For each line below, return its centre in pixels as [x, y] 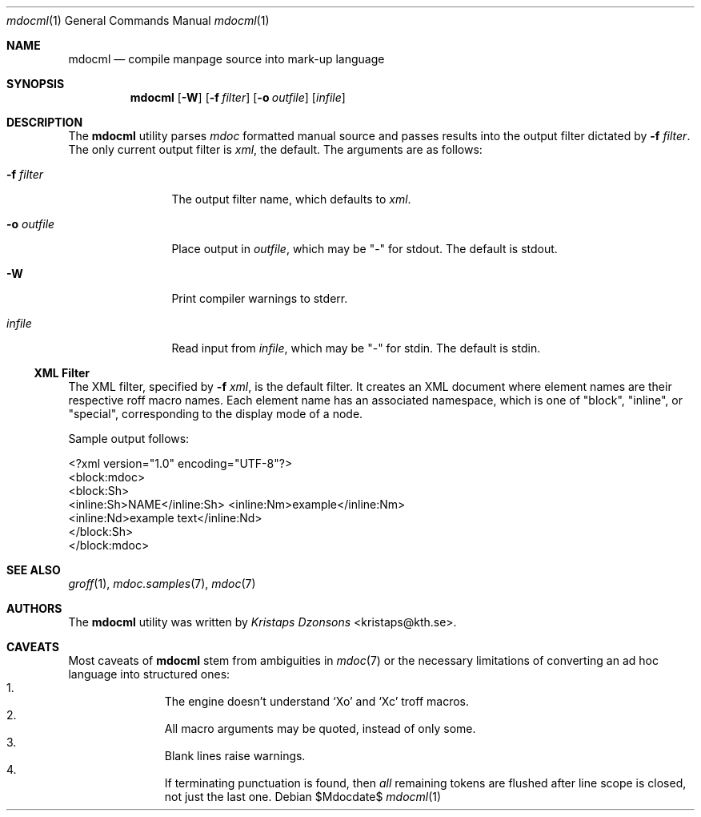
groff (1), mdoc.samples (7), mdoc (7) [162, 584]
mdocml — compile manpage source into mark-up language [226, 59]
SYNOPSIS [36, 84]
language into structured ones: [149, 674]
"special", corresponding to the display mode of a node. [216, 414]
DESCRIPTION [45, 122]
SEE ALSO [34, 570]
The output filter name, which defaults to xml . [291, 199]
